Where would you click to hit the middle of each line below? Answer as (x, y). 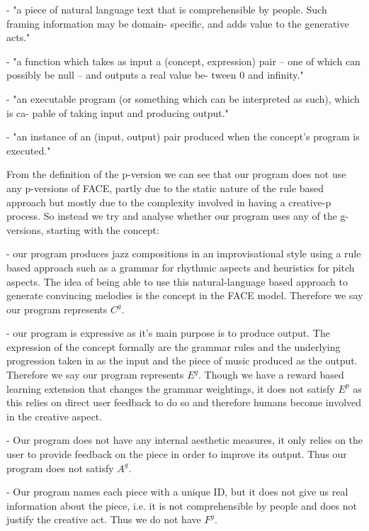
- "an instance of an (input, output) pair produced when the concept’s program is (183, 136)
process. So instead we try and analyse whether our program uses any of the (172, 216)
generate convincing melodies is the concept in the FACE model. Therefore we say (185, 295)
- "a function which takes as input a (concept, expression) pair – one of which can (183, 61)
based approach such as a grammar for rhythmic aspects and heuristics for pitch (181, 267)
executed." (29, 150)
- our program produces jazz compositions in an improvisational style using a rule (184, 253)
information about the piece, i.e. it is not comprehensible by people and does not (182, 505)
